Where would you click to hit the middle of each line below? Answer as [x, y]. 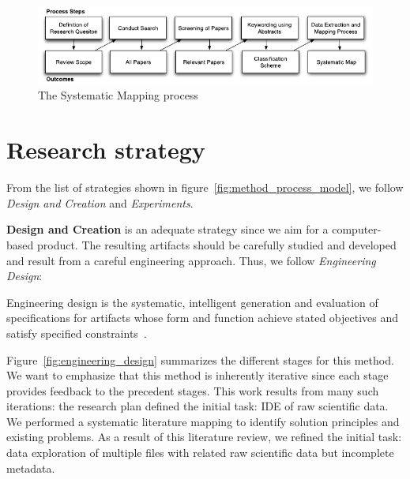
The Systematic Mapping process [118, 95]
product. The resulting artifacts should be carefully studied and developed [216, 244]
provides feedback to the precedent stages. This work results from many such [193, 390]
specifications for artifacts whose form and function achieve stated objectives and [203, 318]
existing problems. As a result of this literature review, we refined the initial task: [204, 437]
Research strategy [106, 150]
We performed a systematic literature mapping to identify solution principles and [203, 421]
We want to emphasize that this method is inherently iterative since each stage [197, 375]
